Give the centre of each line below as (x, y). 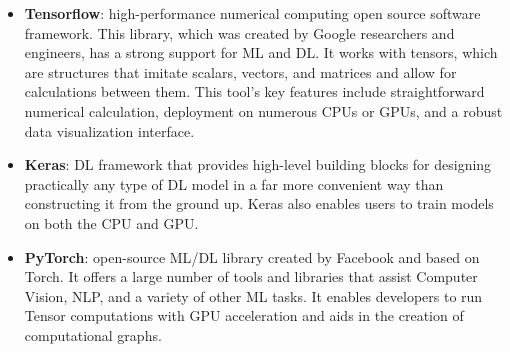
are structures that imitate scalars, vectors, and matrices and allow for (240, 71)
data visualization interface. (109, 130)
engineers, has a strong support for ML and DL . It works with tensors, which (261, 52)
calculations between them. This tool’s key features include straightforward (254, 91)
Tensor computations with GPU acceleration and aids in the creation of (244, 315)
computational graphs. (93, 334)
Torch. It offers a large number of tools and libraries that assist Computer (251, 276)
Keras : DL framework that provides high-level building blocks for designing (258, 164)
